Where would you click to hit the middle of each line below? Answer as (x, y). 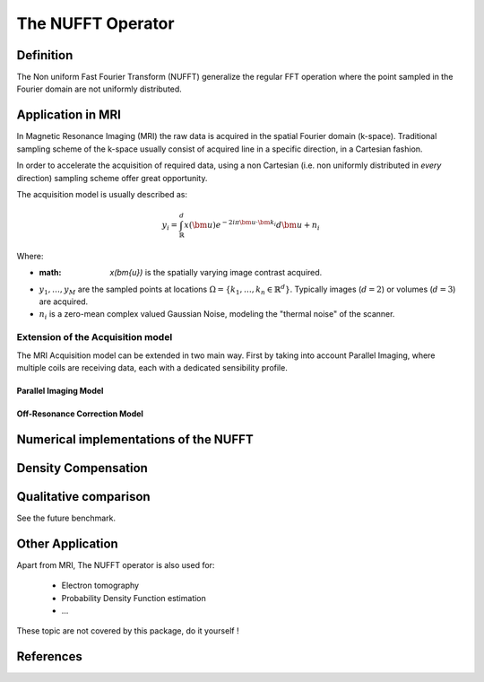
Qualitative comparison (84, 497)
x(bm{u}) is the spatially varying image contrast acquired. (216, 273)
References (49, 656)
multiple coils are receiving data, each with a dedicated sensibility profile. (152, 367)
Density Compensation (82, 468)
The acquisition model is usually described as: (102, 194)
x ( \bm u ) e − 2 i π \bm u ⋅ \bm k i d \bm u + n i (252, 225)
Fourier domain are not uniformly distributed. (99, 89)
